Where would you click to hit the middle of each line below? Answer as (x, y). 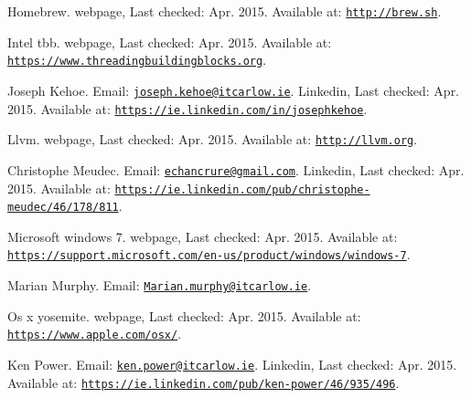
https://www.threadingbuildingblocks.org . (137, 60)
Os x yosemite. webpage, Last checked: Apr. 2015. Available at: (184, 315)
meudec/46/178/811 (63, 208)
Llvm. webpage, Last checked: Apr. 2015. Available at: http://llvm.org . (213, 139)
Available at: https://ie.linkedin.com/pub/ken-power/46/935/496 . (203, 382)
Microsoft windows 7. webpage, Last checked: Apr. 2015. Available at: (203, 236)
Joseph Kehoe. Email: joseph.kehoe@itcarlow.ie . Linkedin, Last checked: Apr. (234, 90)
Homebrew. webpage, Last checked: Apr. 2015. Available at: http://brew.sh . (225, 11)
